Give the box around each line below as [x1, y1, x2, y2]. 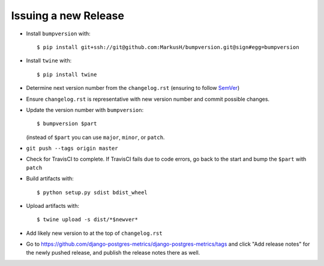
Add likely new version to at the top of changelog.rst [26, 229, 163, 237]
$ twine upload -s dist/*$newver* [37, 216, 138, 223]
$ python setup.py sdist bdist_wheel [37, 189, 148, 196]
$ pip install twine [37, 71, 97, 78]
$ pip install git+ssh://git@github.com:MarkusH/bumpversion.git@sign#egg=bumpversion [37, 44, 299, 50]
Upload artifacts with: [26, 202, 79, 210]
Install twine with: [26, 57, 72, 64]
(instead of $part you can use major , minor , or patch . [26, 134, 165, 141]
